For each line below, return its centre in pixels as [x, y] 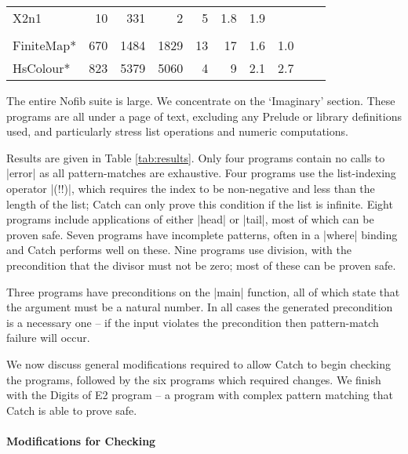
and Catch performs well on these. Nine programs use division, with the [179, 250]
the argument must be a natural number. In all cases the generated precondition [200, 307]
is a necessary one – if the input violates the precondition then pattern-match [193, 322]
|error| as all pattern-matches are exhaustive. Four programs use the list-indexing [201, 173]
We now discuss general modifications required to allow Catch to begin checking [199, 363]
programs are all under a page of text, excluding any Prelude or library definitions [204, 116]
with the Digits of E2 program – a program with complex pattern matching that [200, 395]
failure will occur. [48, 338]
